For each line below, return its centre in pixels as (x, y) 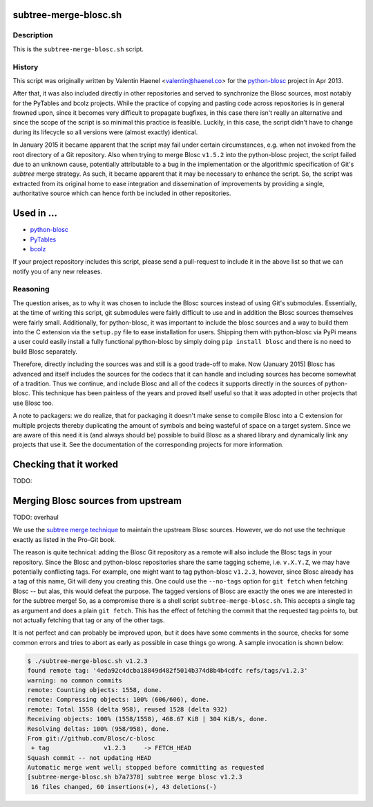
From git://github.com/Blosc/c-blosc (91, 738)
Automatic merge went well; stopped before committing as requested (146, 768)
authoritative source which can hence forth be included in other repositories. (122, 193)
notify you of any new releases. (58, 271)
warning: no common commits (75, 680)
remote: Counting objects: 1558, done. (95, 690)
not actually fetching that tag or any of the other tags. (89, 620)
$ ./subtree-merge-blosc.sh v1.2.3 (87, 661)
